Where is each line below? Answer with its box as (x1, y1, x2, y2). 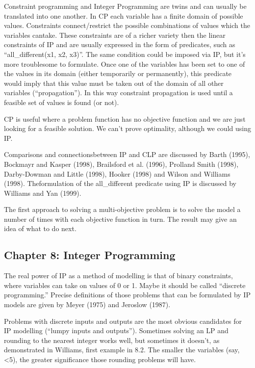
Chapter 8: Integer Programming (4, 247, 176, 263)
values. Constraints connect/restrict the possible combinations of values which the (4, 20, 250, 30)
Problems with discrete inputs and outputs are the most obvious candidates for (4, 315, 242, 326)
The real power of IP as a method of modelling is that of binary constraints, (4, 270, 233, 281)
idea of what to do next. (4, 223, 76, 234)
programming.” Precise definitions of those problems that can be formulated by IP (4, 289, 251, 300)
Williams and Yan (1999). (4, 187, 81, 198)
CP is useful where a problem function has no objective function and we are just (4, 113, 246, 124)
